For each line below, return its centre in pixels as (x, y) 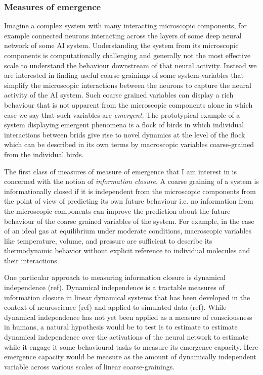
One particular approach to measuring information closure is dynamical (115, 277)
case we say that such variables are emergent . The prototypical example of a (122, 114)
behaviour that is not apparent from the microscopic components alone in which (128, 104)
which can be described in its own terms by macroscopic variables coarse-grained (129, 144)
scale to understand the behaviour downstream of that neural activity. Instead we (130, 65)
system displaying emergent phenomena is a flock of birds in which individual (124, 125)
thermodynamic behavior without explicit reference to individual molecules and (127, 250)
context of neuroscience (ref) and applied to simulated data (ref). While (115, 307)
